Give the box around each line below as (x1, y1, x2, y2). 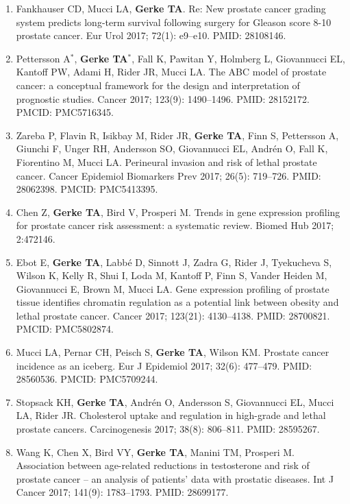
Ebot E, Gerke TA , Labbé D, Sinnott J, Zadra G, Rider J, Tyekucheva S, (16, 254, 332, 269)
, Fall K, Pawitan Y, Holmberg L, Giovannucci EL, (132, 51, 346, 65)
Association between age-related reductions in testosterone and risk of (16, 458, 310, 472)
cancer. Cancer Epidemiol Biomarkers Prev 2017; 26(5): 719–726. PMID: (16, 168, 321, 182)
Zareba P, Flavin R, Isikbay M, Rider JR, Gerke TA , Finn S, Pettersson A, (16, 128, 339, 142)
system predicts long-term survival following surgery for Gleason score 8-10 (16, 14, 332, 29)
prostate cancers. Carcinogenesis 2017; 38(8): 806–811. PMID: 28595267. (16, 422, 320, 436)
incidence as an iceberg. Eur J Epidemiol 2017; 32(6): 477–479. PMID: (16, 358, 312, 372)
